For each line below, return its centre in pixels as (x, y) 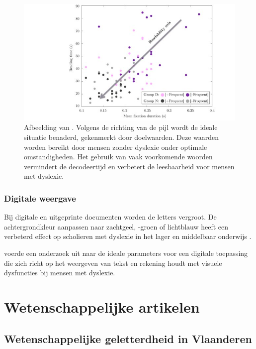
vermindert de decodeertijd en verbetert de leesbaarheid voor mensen (129, 166)
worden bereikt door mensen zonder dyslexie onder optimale (116, 147)
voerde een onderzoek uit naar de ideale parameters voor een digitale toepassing (126, 253)
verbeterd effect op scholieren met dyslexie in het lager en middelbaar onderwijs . (128, 236)
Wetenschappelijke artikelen (102, 306)
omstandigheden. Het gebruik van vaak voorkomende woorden (118, 157)
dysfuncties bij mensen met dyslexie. (60, 273)
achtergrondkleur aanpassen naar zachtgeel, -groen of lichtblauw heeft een (116, 226)
